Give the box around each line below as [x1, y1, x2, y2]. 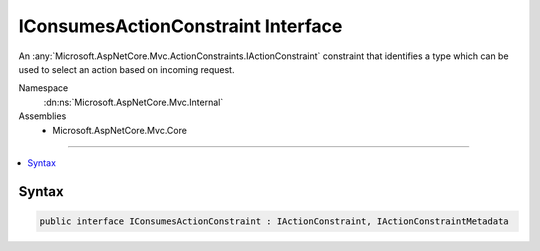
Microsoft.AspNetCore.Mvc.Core [52, 124, 187, 136]
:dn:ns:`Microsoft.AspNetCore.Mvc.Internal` [43, 96, 224, 108]
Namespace [18, 82, 69, 94]
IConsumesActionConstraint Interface [18, 15, 343, 37]
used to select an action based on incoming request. [18, 63, 235, 75]
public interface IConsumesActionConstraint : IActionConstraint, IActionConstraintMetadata [39, 215, 509, 227]
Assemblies [18, 110, 67, 122]
